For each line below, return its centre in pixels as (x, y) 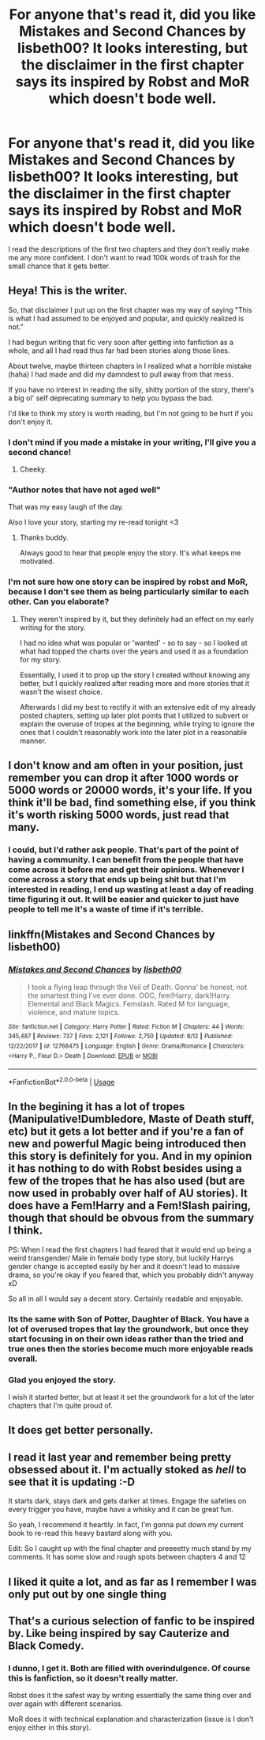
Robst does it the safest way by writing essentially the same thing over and (130, 1696)
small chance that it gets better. (59, 266)
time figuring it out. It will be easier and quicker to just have (124, 899)
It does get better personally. (81, 1430)
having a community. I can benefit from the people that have (126, 859)
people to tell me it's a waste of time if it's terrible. (106, 909)
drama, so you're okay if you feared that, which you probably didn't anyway (131, 1275)
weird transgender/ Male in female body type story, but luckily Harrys (121, 1258)
